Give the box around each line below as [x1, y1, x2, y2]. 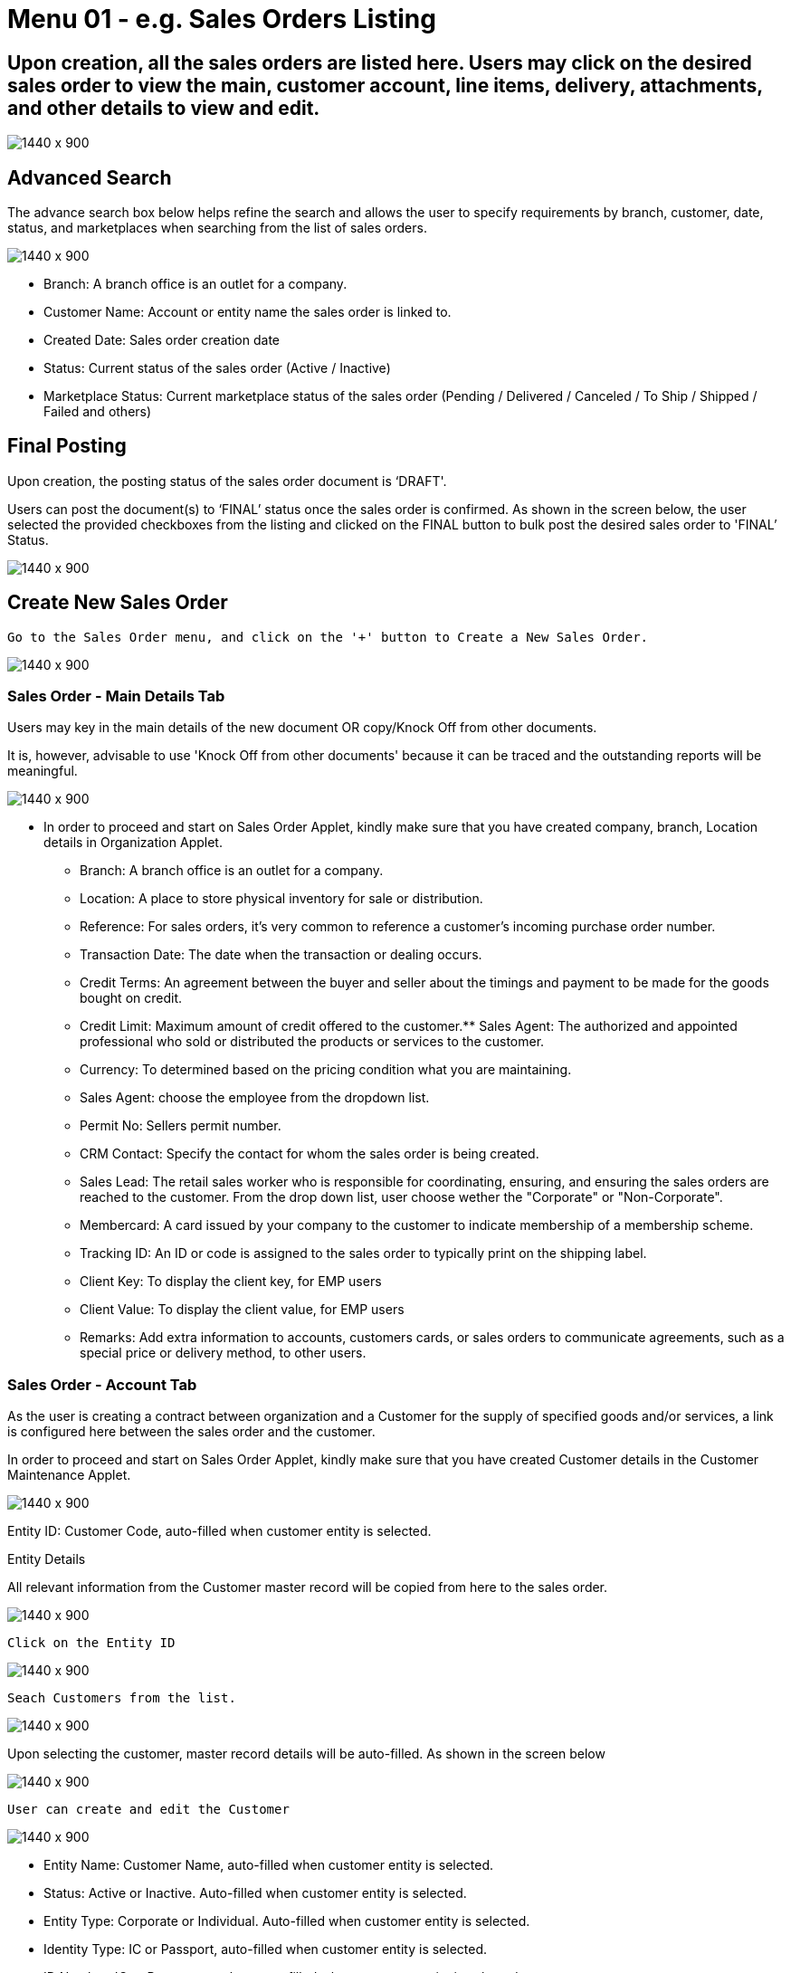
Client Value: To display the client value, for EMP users [80, 1301, 405, 1318]
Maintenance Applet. [7, 1467, 131, 1483]
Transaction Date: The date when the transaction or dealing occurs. [80, 947, 482, 963]
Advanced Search [7, 166, 172, 189]
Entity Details [7, 1551, 86, 1568]
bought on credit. [80, 990, 183, 1006]
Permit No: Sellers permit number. [80, 1118, 281, 1134]
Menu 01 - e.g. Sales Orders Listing [7, 4, 436, 34]
